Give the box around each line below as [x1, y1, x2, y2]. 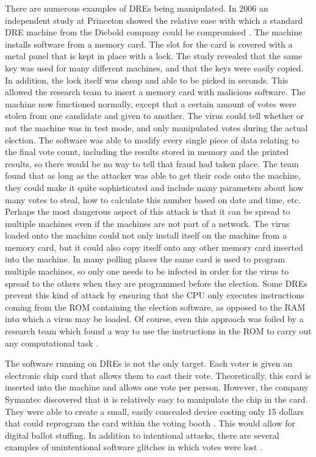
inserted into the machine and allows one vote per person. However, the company [5, 381, 309, 394]
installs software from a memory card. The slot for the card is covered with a [5, 37, 293, 50]
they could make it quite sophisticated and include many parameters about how [5, 181, 304, 193]
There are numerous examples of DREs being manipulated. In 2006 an [5, 2, 268, 14]
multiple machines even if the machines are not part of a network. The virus [5, 217, 290, 229]
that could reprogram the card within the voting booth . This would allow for [5, 417, 295, 430]
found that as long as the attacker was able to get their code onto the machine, [5, 169, 301, 182]
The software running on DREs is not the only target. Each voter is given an [5, 357, 293, 370]
